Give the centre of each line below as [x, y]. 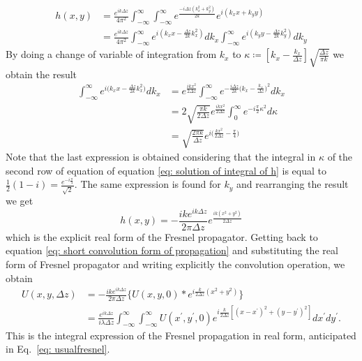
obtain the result [42, 74]
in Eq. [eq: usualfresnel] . [58, 349]
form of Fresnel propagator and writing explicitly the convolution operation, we [175, 264]
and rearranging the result [293, 184]
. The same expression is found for [148, 184]
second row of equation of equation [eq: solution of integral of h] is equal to [166, 170]
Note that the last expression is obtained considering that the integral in [161, 157]
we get [20, 201]
